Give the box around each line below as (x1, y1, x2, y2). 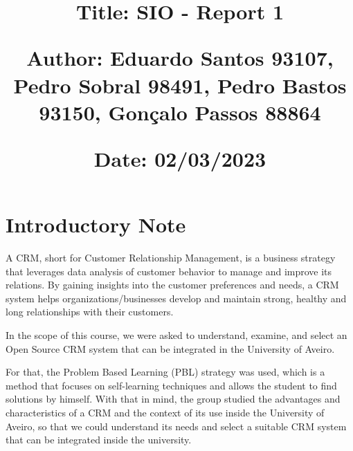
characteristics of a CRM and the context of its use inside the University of (6, 405, 325, 419)
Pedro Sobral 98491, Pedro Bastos (13, 71, 347, 99)
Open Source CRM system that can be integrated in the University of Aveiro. (6, 341, 335, 356)
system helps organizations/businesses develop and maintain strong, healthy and (6, 291, 347, 305)
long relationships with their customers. (6, 304, 174, 319)
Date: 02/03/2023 (93, 144, 266, 172)
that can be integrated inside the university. (6, 432, 192, 447)
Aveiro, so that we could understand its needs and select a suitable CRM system (6, 418, 347, 433)
